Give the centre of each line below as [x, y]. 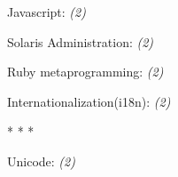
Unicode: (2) [41, 161]
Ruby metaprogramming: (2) [85, 72]
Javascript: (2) [46, 12]
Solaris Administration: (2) [81, 41]
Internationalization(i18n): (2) [89, 101]
